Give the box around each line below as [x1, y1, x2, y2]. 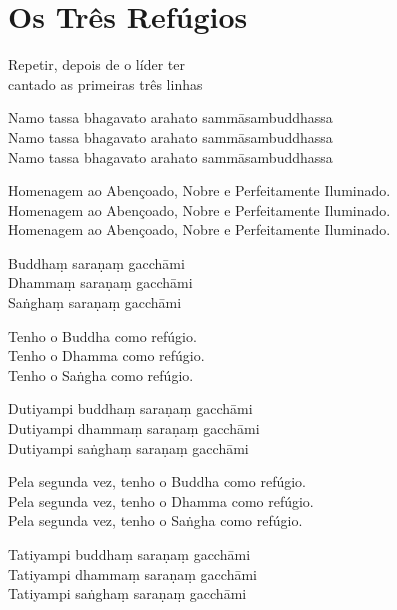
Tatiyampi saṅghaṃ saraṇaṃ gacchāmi [8, 583, 247, 604]
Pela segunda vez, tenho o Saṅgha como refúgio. [8, 510, 303, 531]
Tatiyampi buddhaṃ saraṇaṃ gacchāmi [8, 544, 251, 564]
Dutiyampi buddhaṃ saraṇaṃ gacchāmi [8, 398, 253, 419]
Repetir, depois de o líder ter [8, 54, 185, 75]
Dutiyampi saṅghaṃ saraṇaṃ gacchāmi [8, 437, 249, 458]
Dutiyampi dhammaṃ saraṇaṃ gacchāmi [8, 418, 260, 439]
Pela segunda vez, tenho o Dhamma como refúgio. [8, 490, 314, 511]
